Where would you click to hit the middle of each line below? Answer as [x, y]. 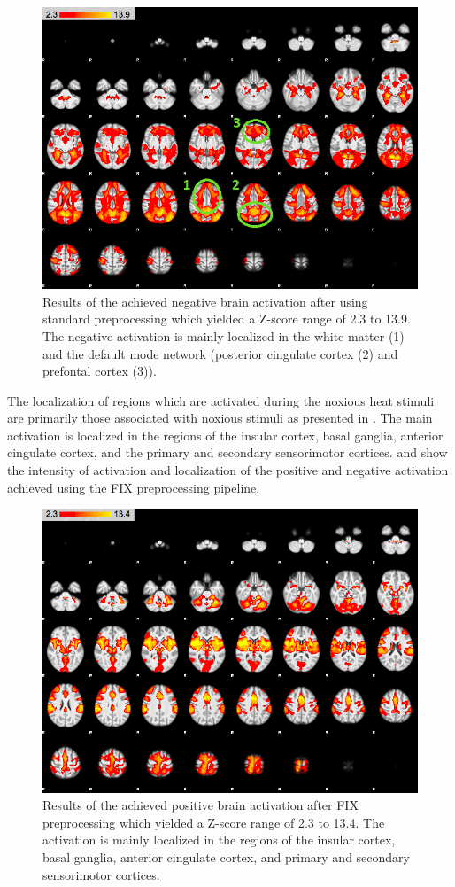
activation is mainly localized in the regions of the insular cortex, [219, 840]
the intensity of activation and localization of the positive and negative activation [228, 470]
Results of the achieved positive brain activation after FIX [201, 805]
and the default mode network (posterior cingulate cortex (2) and [220, 353]
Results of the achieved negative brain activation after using [205, 301]
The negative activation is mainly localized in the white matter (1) [224, 335]
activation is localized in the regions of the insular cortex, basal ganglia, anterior [225, 435]
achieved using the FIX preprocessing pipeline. [134, 487]
